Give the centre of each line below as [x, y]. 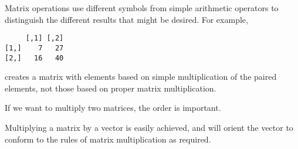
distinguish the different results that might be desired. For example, [126, 19]
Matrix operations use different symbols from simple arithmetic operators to [142, 8]
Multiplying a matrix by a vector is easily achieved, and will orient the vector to [149, 127]
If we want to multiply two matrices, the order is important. [113, 108]
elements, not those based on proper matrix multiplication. [111, 88]
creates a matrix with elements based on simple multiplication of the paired [141, 77]
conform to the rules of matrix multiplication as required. [108, 139]
